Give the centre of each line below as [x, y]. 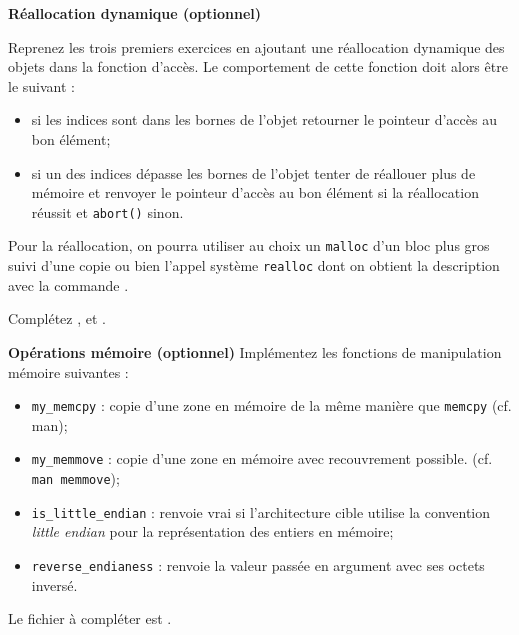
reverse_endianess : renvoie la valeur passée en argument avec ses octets [258, 564]
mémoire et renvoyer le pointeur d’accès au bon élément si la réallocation [255, 192]
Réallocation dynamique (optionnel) [135, 13]
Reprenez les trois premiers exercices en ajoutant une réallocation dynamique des [256, 46]
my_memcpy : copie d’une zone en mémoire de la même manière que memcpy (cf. [271, 405]
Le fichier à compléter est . [90, 618]
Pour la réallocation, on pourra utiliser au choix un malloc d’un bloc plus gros [249, 245]
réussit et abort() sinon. [107, 211]
